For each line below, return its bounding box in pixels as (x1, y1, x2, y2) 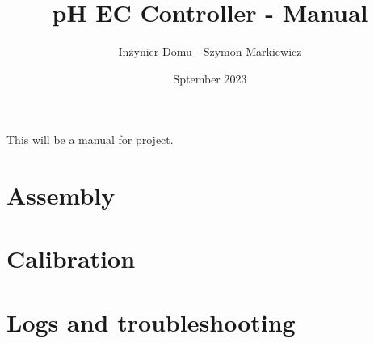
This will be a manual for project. (6, 131, 174, 148)
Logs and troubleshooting (6, 305, 296, 338)
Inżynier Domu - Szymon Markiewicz (118, 43, 302, 60)
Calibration (6, 242, 136, 275)
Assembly (6, 179, 116, 212)
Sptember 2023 (173, 70, 247, 87)
